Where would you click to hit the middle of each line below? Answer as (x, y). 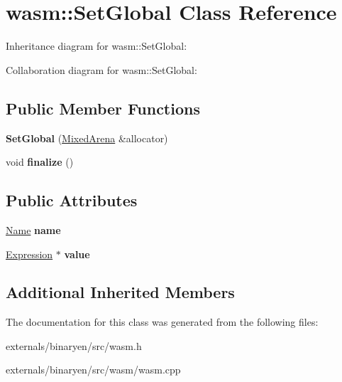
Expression (29, 254)
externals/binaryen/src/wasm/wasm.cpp (93, 370)
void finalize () (40, 162)
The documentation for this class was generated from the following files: (162, 322)
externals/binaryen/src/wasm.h (74, 345)
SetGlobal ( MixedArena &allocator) (87, 138)
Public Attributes (72, 200)
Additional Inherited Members (120, 292)
